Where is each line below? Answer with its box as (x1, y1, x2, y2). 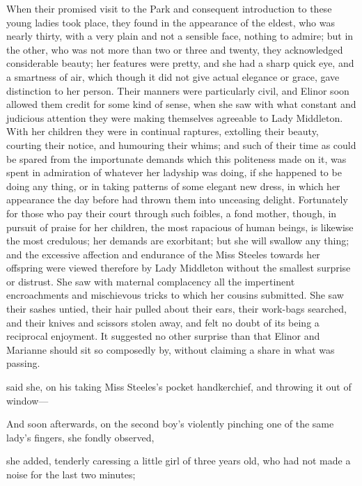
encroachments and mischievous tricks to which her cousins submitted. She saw (6, 288, 344, 302)
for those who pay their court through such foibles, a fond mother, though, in (6, 205, 337, 220)
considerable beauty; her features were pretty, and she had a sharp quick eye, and (6, 56, 354, 70)
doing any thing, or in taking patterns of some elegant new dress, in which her (6, 178, 340, 193)
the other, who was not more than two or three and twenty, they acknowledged (6, 42, 343, 56)
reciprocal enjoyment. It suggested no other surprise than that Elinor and (6, 329, 320, 343)
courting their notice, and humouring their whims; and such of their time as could (6, 137, 356, 152)
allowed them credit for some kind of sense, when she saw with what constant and (6, 97, 356, 111)
